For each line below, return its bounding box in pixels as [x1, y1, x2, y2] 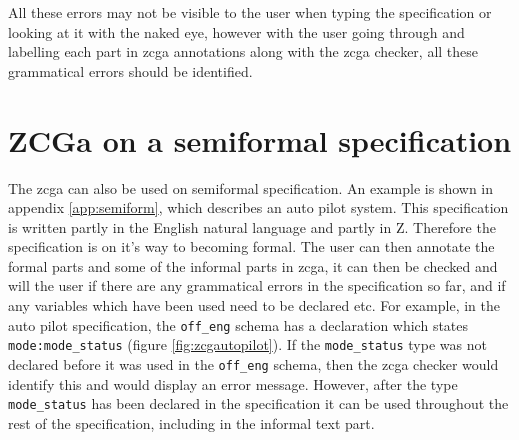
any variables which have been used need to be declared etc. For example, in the [8, 295, 500, 316]
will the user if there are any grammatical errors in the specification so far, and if [8, 275, 506, 296]
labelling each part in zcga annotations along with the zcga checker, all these [8, 41, 479, 62]
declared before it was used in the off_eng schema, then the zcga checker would [8, 353, 499, 374]
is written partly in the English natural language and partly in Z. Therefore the [8, 216, 496, 237]
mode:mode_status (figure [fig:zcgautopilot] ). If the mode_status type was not [8, 334, 487, 355]
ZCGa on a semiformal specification [8, 119, 512, 160]
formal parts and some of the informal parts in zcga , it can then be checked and [8, 255, 498, 276]
